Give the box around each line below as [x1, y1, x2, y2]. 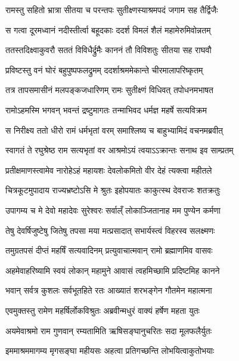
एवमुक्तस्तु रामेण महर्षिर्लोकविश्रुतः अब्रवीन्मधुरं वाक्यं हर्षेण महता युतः [5, 304, 200, 316]
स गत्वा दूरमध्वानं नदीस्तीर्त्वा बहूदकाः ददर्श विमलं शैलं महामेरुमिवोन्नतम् [5, 23, 211, 36]
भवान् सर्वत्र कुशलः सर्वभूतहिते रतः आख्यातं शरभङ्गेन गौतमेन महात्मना [5, 284, 212, 297]
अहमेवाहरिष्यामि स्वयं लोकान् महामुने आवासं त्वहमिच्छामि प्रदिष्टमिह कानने [5, 264, 220, 276]
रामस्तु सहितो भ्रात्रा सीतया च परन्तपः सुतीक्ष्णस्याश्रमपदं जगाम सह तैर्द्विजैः [5, 4, 218, 16]
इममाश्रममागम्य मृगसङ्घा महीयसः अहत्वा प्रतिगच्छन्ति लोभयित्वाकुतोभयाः [5, 344, 215, 357]
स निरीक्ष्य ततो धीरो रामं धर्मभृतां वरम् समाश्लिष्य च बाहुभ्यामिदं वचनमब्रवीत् [5, 124, 223, 136]
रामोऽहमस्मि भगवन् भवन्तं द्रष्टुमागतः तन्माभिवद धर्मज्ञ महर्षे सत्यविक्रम [5, 103, 207, 116]
